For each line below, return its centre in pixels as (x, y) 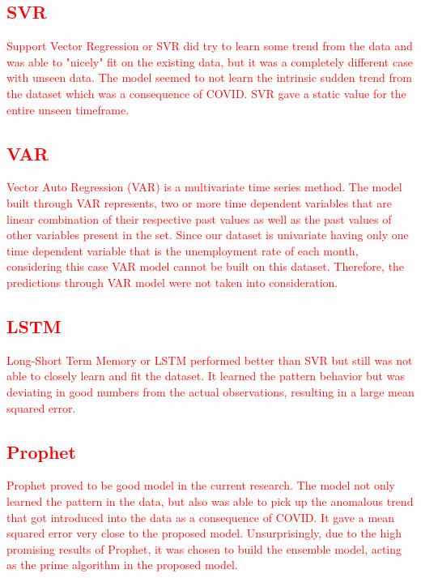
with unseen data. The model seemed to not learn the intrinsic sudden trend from (209, 77)
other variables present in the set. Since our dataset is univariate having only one (208, 235)
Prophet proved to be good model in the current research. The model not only (201, 485)
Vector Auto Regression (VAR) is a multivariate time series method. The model (204, 187)
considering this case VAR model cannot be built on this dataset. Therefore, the (206, 266)
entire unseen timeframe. (68, 109)
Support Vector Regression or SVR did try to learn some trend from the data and (210, 46)
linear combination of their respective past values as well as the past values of (199, 218)
